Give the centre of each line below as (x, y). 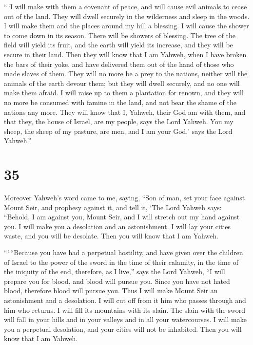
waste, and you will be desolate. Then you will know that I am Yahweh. (111, 236)
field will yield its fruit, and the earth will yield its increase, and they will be (118, 45)
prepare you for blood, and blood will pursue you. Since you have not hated (117, 281)
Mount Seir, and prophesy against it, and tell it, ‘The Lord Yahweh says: (113, 207)
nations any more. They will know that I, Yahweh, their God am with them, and (125, 112)
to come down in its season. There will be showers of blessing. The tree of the (120, 35)
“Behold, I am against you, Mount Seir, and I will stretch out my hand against (122, 217)
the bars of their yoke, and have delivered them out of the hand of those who (119, 64)
